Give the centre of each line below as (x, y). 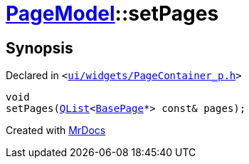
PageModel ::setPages (112, 14)
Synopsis (39, 48)
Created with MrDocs (56, 130)
